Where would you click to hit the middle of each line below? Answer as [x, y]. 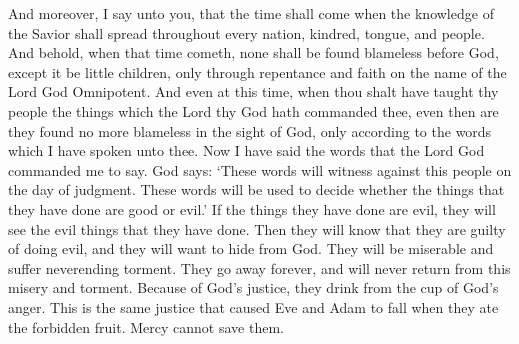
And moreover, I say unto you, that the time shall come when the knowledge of [251, 13]
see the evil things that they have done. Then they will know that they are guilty [257, 228]
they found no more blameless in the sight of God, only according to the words [250, 130]
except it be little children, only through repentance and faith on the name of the [257, 71]
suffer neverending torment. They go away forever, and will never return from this [259, 267]
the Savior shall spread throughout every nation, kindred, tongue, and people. [246, 32]
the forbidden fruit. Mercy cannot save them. [146, 326]
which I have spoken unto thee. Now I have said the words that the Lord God [246, 150]
